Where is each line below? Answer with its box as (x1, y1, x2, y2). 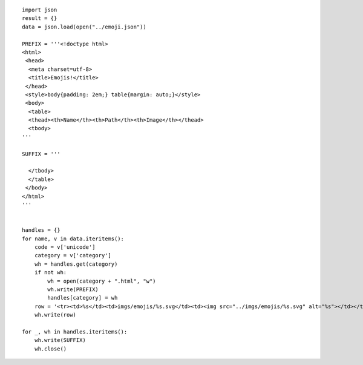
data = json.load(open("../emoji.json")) (22, 23, 146, 30)
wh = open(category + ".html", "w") (47, 277, 157, 284)
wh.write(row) (34, 312, 77, 318)
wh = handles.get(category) (34, 260, 118, 268)
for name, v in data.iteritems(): (22, 235, 124, 242)
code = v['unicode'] (34, 243, 96, 251)
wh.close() (34, 345, 67, 352)
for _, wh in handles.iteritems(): (22, 328, 128, 335)
